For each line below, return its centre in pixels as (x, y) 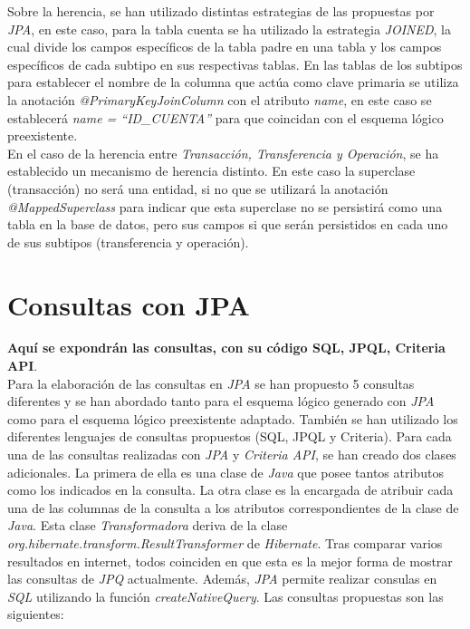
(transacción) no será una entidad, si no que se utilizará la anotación (198, 188)
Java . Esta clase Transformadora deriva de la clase (148, 525)
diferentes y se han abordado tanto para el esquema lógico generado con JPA (221, 401)
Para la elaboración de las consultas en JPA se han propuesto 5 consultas (211, 383)
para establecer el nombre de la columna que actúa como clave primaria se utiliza (233, 82)
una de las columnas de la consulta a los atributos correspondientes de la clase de (233, 507)
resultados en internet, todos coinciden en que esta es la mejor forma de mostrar (230, 561)
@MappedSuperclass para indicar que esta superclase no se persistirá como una (225, 206)
